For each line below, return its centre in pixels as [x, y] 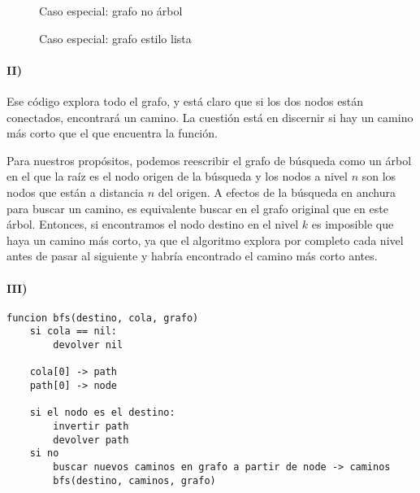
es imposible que [353, 224]
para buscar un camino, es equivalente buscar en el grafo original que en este [197, 208]
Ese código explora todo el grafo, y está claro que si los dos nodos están [185, 100]
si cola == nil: [74, 332]
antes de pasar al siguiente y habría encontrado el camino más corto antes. [192, 256]
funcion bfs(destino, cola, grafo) [103, 318]
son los [379, 176]
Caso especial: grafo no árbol [111, 11]
